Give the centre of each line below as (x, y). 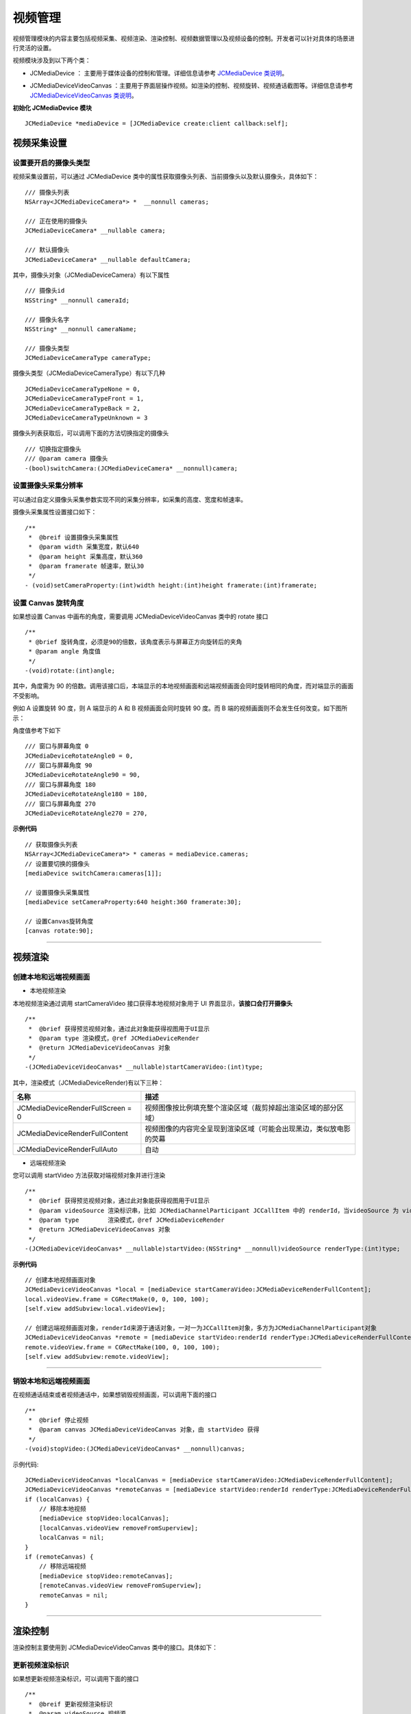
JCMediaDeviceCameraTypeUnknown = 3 (86, 418)
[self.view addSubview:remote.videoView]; (97, 1357)
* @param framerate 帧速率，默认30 (86, 566)
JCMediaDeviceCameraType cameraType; (88, 358)
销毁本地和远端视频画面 (51, 1381)
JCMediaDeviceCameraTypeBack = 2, (83, 408)
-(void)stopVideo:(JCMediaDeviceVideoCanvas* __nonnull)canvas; (135, 1449)
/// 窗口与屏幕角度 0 (57, 746)
